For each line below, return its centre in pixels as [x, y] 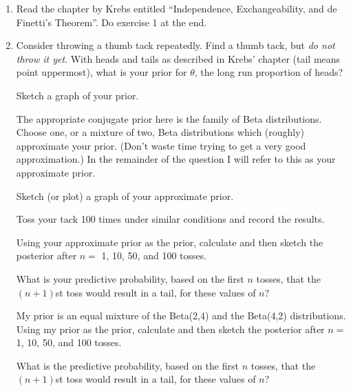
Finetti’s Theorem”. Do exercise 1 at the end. [111, 22]
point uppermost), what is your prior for [102, 72]
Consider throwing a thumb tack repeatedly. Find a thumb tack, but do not [175, 45]
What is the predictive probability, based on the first [127, 365]
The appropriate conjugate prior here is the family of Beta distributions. [169, 118]
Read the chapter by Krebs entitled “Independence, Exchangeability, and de [177, 8]
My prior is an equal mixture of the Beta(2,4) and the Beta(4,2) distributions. [181, 315]
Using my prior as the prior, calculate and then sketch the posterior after [170, 329]
